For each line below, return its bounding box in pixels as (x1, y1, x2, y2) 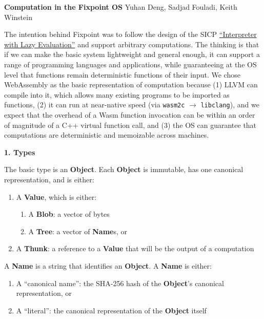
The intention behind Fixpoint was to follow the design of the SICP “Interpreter (4, 29, 257, 40)
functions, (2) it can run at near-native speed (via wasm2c (4, 99, 185, 110)
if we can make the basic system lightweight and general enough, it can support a (4, 49, 260, 60)
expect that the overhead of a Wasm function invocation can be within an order (4, 109, 255, 120)
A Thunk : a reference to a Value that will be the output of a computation (16, 243, 254, 254)
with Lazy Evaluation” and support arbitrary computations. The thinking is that (4, 39, 259, 49)
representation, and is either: (4, 174, 94, 184)
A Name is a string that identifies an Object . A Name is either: (4, 260, 212, 271)
